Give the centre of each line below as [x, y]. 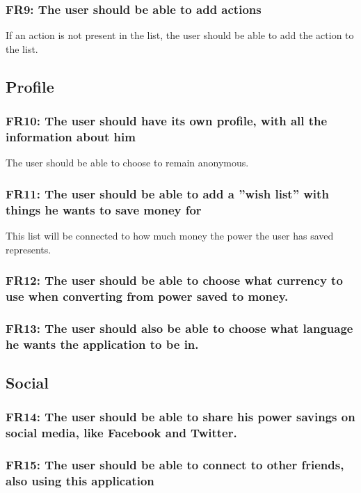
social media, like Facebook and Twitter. [121, 433]
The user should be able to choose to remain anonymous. [127, 163]
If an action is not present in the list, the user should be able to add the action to [180, 35]
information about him [71, 137]
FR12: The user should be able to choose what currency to [174, 280]
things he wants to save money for [104, 209]
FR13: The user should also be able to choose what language [179, 328]
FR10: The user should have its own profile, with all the [167, 121]
